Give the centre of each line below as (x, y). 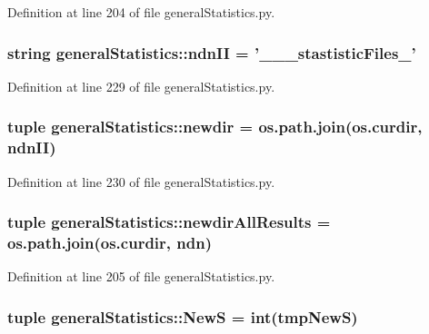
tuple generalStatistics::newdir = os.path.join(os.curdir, (215, 127)
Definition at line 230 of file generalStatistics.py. (141, 181)
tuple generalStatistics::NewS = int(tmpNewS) (183, 316)
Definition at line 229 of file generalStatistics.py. (141, 86)
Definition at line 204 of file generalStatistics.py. (141, 12)
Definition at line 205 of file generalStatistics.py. (141, 276)
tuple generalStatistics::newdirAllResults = (169, 222)
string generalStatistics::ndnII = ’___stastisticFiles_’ (212, 52)
